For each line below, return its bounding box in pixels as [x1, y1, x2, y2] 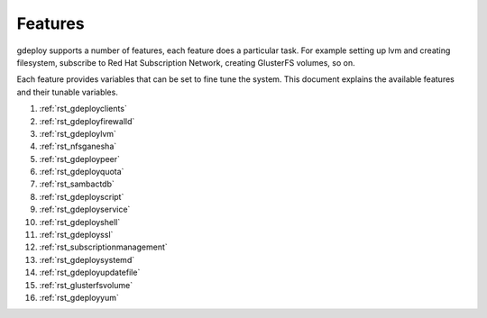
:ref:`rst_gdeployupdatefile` [39, 267, 141, 278]
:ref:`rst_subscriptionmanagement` [39, 241, 169, 252]
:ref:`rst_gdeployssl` [39, 230, 114, 241]
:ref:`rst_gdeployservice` [39, 204, 131, 215]
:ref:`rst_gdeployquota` [39, 167, 124, 177]
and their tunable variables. [16, 86, 119, 97]
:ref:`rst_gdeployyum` [39, 292, 119, 303]
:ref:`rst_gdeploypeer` [39, 153, 121, 164]
